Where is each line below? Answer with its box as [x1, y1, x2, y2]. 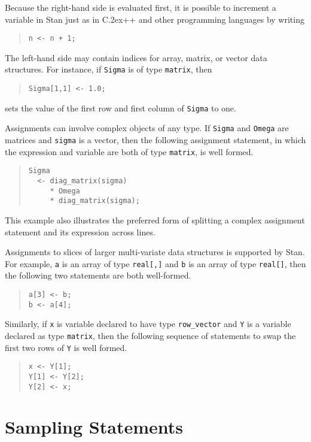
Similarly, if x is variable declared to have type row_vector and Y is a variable [5, 317, 291, 330]
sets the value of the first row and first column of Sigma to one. [5, 101, 236, 114]
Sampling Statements [5, 414, 183, 439]
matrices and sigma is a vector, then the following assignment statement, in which [5, 134, 306, 146]
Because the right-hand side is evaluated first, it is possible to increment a [5, 1, 276, 13]
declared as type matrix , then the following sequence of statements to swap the [5, 329, 296, 341]
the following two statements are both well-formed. [5, 269, 191, 281]
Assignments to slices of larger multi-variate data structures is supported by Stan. [5, 246, 305, 258]
